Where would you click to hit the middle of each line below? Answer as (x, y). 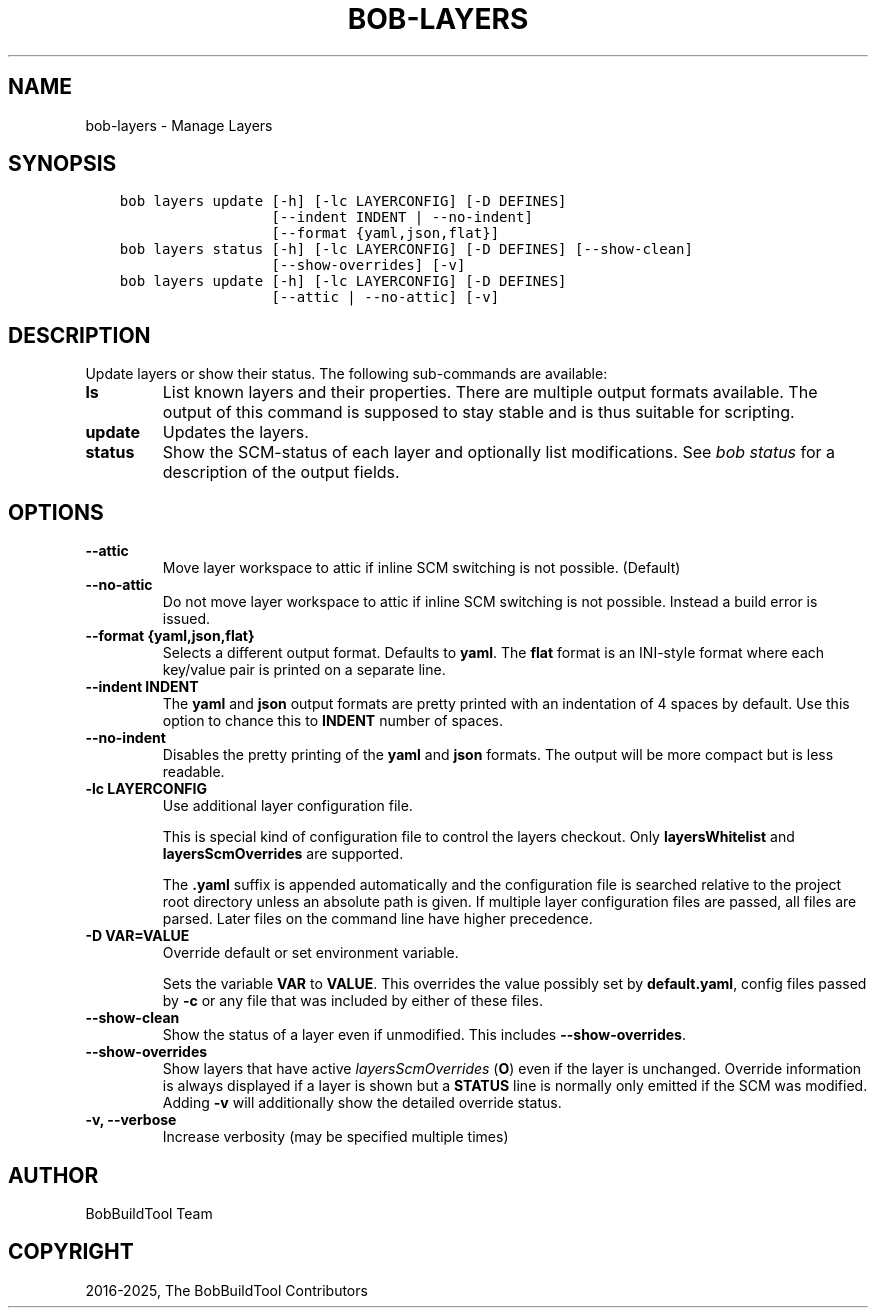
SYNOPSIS (62, 164)
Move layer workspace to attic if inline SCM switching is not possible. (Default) (421, 568)
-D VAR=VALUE (137, 936)
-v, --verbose (131, 1120)
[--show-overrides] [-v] (368, 265)
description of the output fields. (281, 472)
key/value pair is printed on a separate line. (304, 670)
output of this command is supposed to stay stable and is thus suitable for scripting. (478, 412)
